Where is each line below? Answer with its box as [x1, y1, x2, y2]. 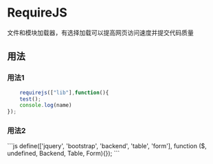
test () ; [19, 95, 41, 103]
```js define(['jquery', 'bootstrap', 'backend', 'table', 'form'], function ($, [7, 142, 208, 150]
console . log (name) [19, 102, 72, 109]
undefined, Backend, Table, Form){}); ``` [7, 150, 120, 158]
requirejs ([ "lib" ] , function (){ [19, 89, 109, 96]
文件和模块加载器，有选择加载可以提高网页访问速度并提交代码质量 [7, 28, 194, 37]
